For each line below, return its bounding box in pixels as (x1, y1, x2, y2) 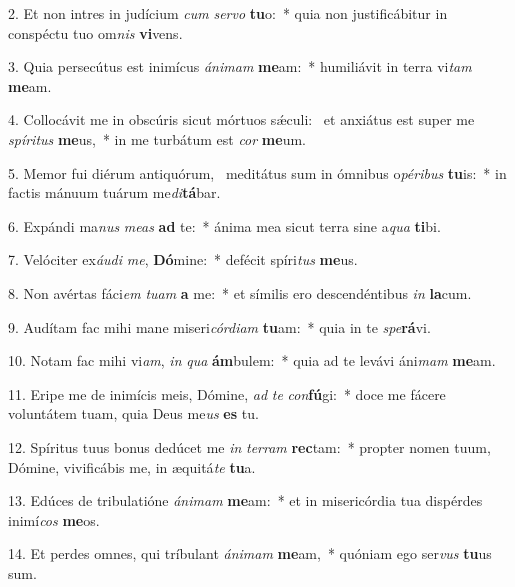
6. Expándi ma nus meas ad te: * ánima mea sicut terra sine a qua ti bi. (8, 215, 441, 236)
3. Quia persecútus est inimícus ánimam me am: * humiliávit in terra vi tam (8, 56, 472, 77)
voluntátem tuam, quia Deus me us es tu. (8, 403, 259, 424)
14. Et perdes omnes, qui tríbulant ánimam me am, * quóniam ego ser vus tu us (8, 543, 492, 564)
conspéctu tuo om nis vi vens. (8, 22, 183, 43)
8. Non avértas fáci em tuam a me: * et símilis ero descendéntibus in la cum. (8, 282, 472, 303)
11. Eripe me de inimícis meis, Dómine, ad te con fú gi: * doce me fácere (8, 383, 446, 404)
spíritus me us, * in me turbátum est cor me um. (8, 128, 306, 149)
